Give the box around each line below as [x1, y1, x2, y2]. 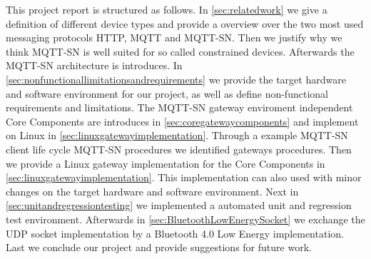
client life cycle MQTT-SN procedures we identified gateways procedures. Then [6, 141, 352, 156]
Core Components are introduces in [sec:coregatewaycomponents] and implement [6, 113, 359, 128]
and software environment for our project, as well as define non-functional [6, 86, 328, 101]
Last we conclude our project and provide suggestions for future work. [6, 240, 312, 255]
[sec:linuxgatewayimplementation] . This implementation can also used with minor [6, 170, 362, 185]
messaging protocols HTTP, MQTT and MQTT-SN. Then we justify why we [6, 30, 342, 45]
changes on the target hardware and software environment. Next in [6, 183, 299, 198]
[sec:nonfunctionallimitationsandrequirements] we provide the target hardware [6, 71, 346, 86]
